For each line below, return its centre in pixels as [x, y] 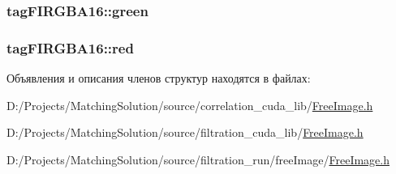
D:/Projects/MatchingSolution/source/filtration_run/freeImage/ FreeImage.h [198, 159]
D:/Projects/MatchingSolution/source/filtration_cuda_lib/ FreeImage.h [185, 132]
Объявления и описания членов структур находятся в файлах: [159, 78]
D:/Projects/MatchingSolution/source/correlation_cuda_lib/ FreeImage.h [190, 105]
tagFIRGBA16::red [70, 47]
